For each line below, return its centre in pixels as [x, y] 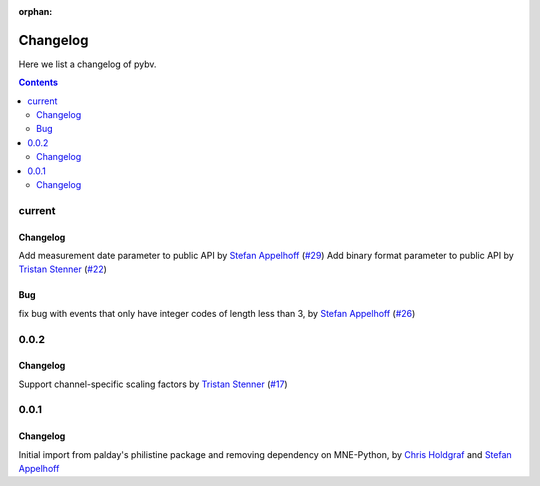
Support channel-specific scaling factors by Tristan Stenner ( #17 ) [153, 384]
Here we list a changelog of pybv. [87, 64]
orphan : [35, 11]
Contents [38, 82]
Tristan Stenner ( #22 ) [62, 269]
